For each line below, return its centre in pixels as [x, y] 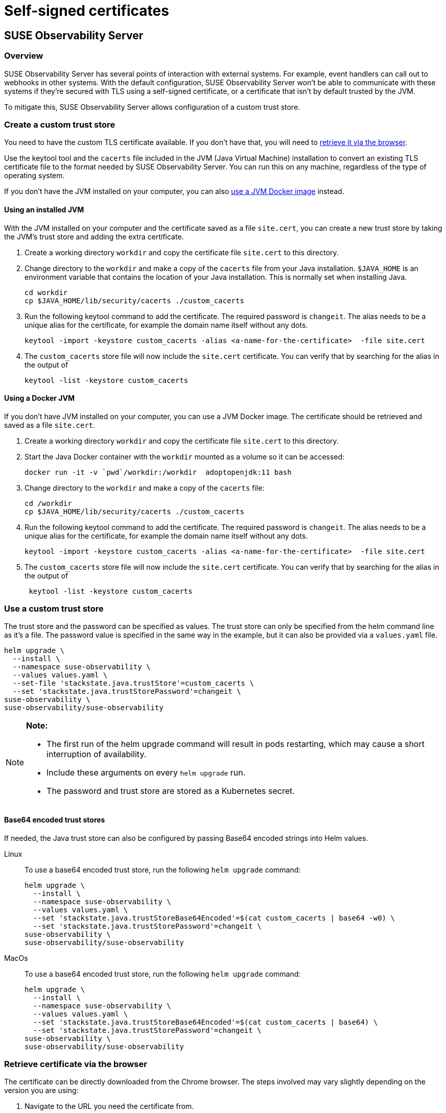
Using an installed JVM [44, 209]
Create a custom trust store [60, 124]
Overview [24, 56]
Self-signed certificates [87, 11]
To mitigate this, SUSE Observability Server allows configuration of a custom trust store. [152, 107]
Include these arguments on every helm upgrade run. [146, 773]
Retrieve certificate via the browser [76, 1064]
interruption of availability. [97, 754]
